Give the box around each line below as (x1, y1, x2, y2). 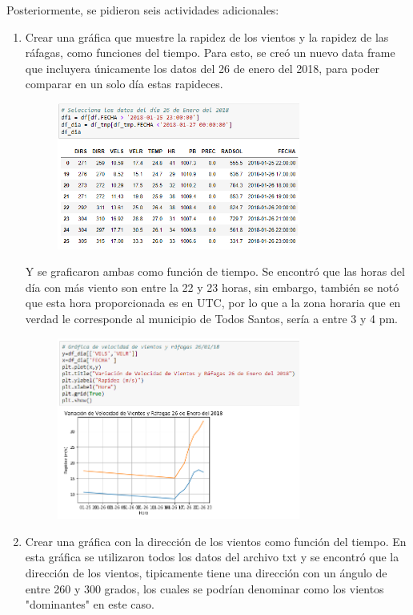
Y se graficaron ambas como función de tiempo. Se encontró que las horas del (25, 263, 405, 280)
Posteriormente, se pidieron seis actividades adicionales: (6, 2, 279, 18)
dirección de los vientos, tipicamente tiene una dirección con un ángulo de (25, 564, 387, 581)
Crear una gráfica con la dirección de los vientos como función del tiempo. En (25, 532, 407, 549)
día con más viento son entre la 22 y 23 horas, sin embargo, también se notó (25, 278, 399, 295)
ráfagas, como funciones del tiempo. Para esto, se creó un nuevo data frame (25, 44, 395, 61)
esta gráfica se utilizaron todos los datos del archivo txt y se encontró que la (25, 548, 399, 565)
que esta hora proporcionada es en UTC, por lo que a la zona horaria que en (25, 294, 401, 311)
